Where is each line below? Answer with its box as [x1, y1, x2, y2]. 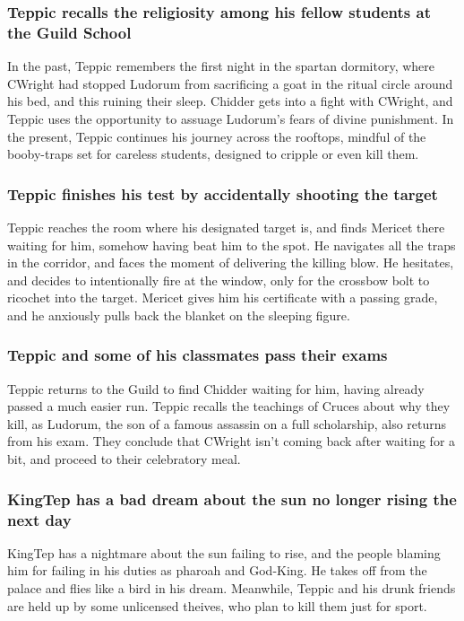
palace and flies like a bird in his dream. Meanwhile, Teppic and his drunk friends [7, 579, 456, 597]
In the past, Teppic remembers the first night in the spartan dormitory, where [7, 57, 434, 75]
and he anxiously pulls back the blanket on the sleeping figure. [7, 305, 350, 324]
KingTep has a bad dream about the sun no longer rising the [7, 487, 457, 510]
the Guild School [7, 21, 132, 43]
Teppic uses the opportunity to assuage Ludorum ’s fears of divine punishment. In [7, 109, 454, 127]
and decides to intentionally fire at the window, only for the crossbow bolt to [7, 270, 430, 289]
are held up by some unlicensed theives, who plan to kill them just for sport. [7, 596, 427, 615]
